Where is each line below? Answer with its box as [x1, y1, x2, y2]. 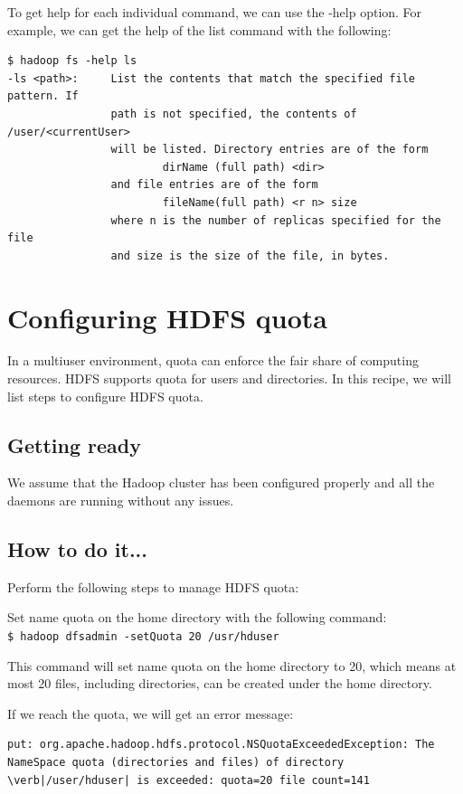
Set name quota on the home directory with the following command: [7, 608, 387, 627]
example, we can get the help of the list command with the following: [7, 20, 392, 39]
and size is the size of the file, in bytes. [110, 249, 390, 262]
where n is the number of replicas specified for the [110, 213, 441, 227]
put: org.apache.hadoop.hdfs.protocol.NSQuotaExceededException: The [7, 738, 435, 751]
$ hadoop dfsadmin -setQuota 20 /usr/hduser [7, 630, 279, 643]
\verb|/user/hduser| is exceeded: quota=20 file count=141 [7, 773, 370, 787]
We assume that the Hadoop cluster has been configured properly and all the [7, 473, 435, 492]
